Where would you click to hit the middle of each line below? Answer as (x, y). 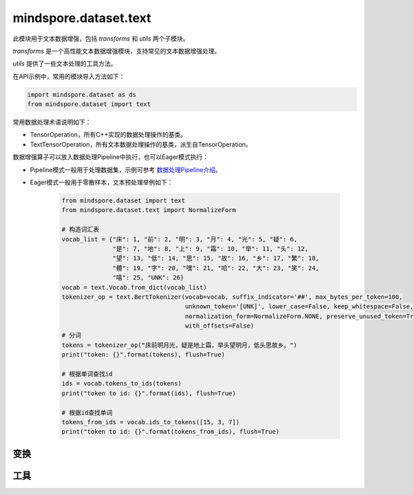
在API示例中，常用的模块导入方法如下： (69, 76)
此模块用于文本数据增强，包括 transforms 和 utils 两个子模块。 (101, 39)
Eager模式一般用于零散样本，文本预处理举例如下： (102, 182)
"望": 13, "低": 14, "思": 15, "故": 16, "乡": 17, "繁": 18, (216, 259)
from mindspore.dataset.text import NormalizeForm (149, 210)
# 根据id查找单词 (87, 412)
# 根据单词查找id (87, 374)
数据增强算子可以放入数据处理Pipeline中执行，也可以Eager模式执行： (111, 157)
